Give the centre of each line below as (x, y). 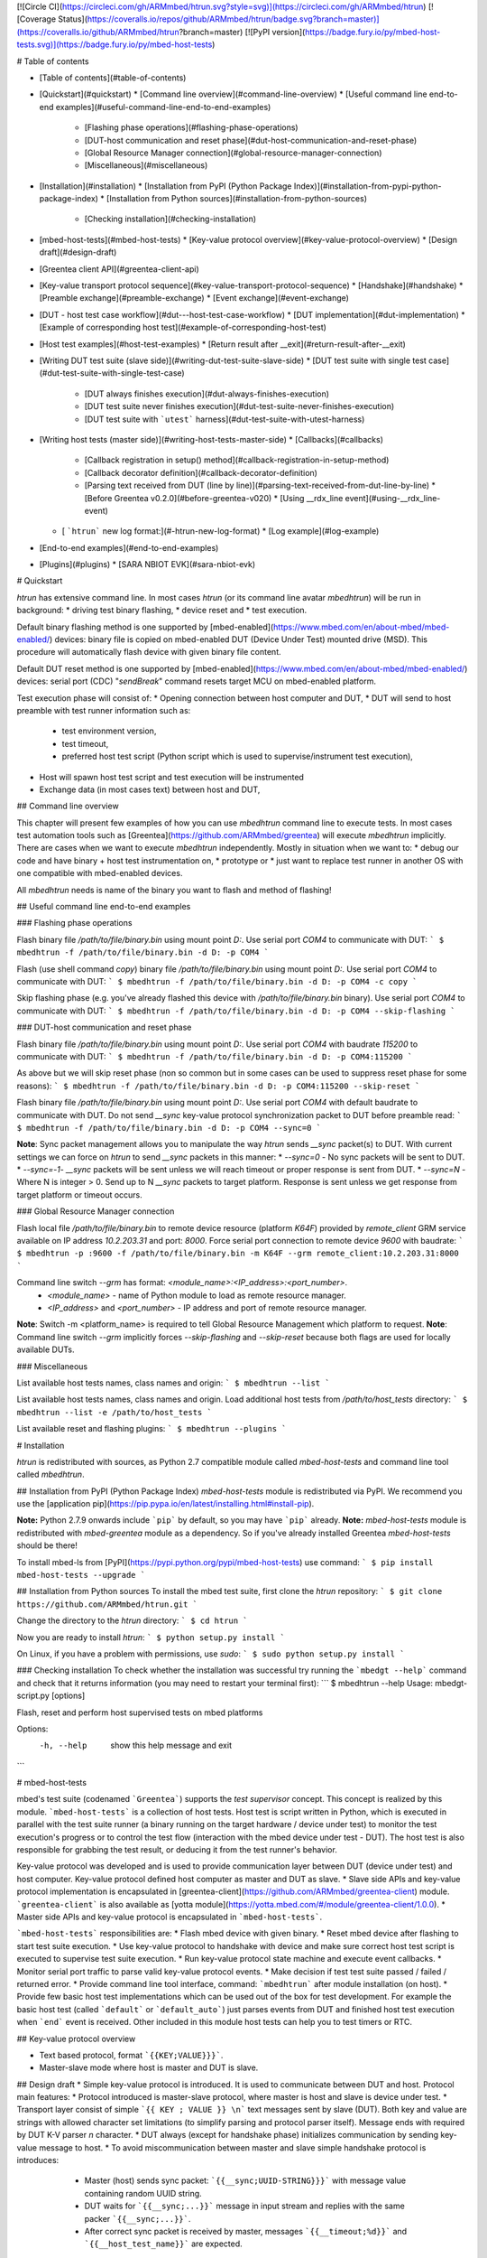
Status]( (73, 19)
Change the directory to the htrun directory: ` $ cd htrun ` (132, 1620)
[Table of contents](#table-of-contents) (113, 78)
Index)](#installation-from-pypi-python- (368, 186)
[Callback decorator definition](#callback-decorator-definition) (201, 472)
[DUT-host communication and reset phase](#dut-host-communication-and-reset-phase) (251, 140)
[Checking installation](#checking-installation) (170, 219)
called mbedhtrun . (51, 1474)
